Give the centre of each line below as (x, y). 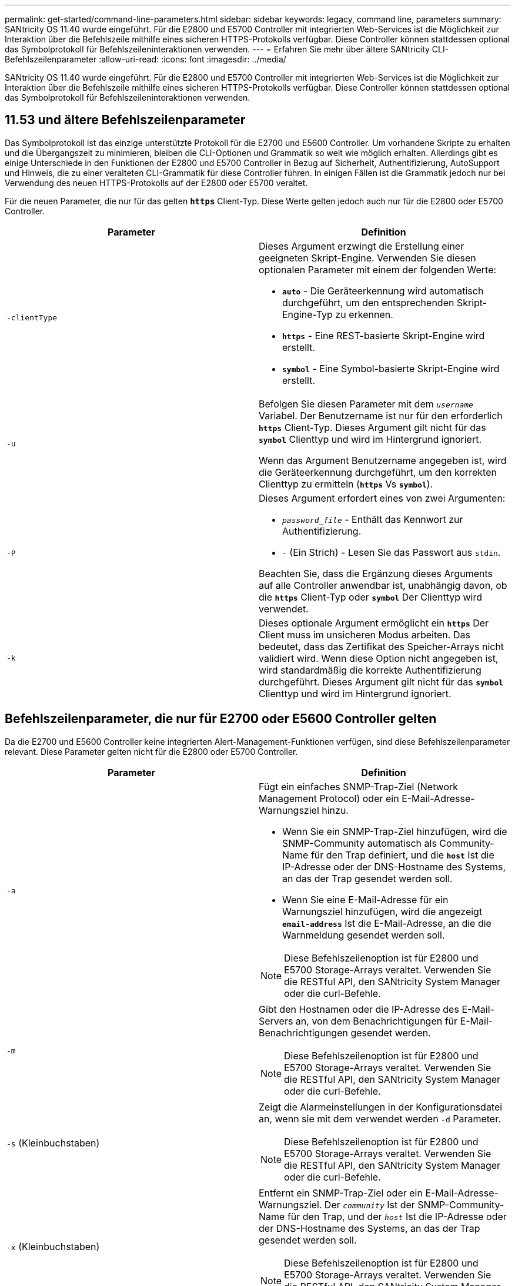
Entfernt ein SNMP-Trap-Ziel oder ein (341, 1193)
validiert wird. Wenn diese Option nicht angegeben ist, (379, 658)
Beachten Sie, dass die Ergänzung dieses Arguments (376, 573)
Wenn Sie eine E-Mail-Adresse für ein (365, 899)
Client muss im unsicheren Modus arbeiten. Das (364, 634)
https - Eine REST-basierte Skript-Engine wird (384, 335)
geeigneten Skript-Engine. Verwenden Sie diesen (367, 258)
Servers (276, 1021)
